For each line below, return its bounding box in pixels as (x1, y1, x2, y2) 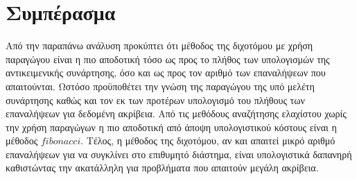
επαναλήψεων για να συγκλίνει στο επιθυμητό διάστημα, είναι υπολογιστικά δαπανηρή (6, 146, 352, 161)
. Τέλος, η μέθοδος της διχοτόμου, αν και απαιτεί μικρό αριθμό (80, 133, 336, 148)
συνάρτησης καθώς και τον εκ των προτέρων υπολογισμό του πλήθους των (6, 92, 305, 107)
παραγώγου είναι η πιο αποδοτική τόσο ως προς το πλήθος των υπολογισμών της (6, 51, 330, 66)
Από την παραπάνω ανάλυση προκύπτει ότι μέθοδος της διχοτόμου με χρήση (6, 38, 313, 53)
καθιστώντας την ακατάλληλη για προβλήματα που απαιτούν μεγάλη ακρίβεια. (6, 160, 319, 175)
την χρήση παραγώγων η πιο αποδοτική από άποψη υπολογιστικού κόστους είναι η (6, 119, 337, 134)
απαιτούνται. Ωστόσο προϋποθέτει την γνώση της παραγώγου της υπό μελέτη (6, 78, 315, 93)
